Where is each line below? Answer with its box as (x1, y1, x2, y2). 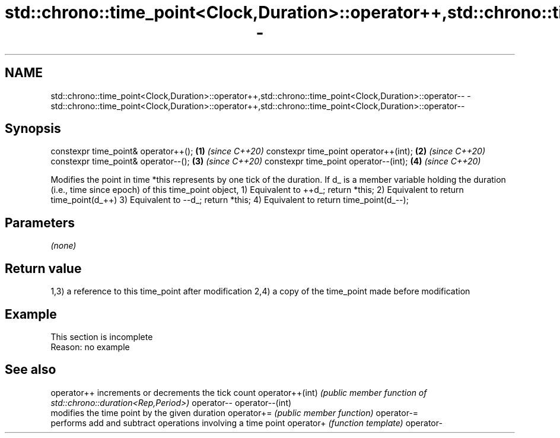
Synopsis (5, 121, 61, 137)
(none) (50, 240, 77, 251)
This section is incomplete (50, 331, 153, 342)
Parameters (5, 215, 75, 230)
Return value (5, 261, 82, 276)
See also (5, 362, 56, 377)
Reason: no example (50, 341, 130, 352)
